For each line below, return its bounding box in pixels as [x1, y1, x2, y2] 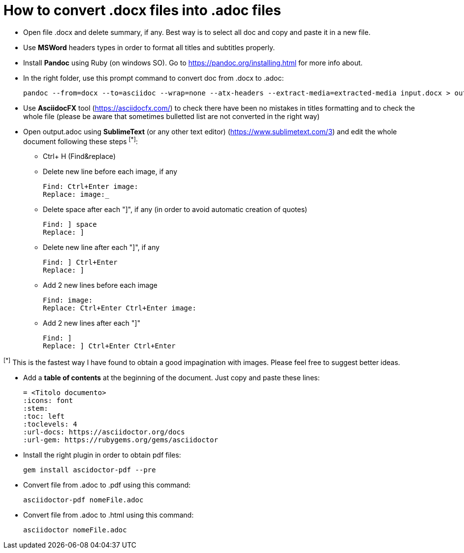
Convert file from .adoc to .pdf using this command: [23, 481, 191, 490]
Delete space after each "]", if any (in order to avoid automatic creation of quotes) [43, 205, 308, 214]
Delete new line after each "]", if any [43, 243, 160, 252]
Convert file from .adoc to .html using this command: [23, 511, 194, 520]
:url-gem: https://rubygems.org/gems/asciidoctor [23, 436, 218, 444]
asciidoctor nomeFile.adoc [23, 526, 127, 534]
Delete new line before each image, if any [43, 167, 178, 176]
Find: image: [43, 296, 93, 305]
